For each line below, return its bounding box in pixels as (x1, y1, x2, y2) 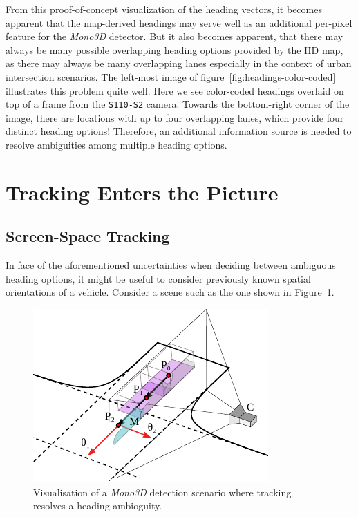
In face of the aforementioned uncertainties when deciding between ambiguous (6, 258, 336, 272)
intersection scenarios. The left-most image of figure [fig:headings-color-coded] (6, 69, 336, 84)
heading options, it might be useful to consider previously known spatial (6, 271, 311, 285)
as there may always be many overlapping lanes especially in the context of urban (6, 56, 352, 70)
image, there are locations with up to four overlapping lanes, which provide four (6, 110, 344, 124)
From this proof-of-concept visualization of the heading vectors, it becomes (6, 2, 322, 16)
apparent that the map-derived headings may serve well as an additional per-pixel (6, 15, 352, 30)
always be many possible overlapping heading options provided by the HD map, (6, 42, 343, 57)
